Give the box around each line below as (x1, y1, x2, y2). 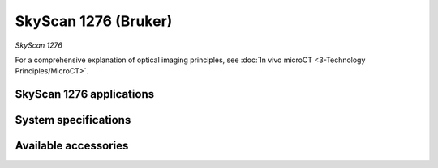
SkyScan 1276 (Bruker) (15, 12, 173, 30)
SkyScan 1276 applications (15, 87, 154, 101)
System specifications (15, 113, 131, 127)
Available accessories (15, 139, 129, 153)
